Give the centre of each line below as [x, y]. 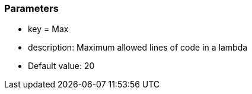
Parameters [31, 8]
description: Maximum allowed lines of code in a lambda [138, 48]
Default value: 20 [61, 66]
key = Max [48, 29]
